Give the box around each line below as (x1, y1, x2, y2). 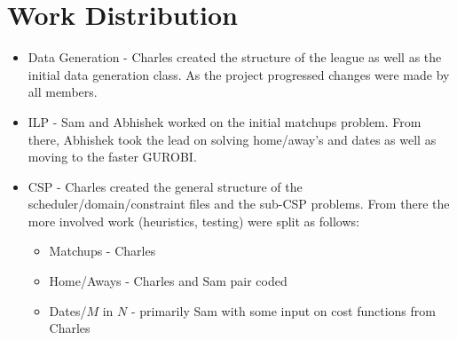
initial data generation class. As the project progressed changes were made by (28, 65, 450, 83)
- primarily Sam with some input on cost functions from (130, 301, 436, 320)
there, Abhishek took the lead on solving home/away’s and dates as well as (28, 130, 437, 148)
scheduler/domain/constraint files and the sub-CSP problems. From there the (28, 194, 450, 213)
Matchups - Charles (49, 241, 156, 260)
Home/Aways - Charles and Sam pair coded (49, 272, 288, 290)
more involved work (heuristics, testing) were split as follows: (28, 211, 359, 230)
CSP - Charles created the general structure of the (28, 177, 303, 195)
